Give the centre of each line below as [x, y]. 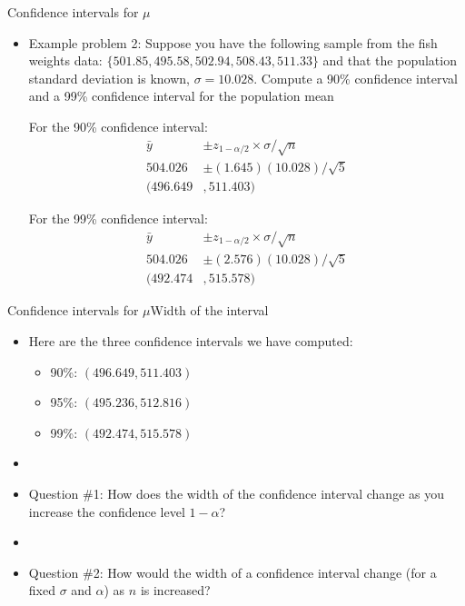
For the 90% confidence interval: [118, 126]
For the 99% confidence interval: [118, 219]
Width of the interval [209, 310]
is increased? [175, 590]
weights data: [65, 60]
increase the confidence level [107, 511]
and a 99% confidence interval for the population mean [181, 96]
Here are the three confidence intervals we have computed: [191, 341]
